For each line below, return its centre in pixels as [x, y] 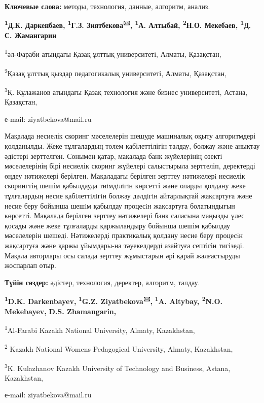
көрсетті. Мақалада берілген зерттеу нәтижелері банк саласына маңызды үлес [125, 215]
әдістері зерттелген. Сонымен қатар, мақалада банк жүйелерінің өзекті [114, 156]
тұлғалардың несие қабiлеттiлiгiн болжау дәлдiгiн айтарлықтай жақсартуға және [128, 195]
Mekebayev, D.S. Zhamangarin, [61, 311]
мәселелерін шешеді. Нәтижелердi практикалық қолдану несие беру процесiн [124, 235]
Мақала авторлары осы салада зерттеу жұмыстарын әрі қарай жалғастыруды [122, 255]
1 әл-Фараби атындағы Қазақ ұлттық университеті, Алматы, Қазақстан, [113, 53]
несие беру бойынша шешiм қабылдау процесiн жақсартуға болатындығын [120, 205]
